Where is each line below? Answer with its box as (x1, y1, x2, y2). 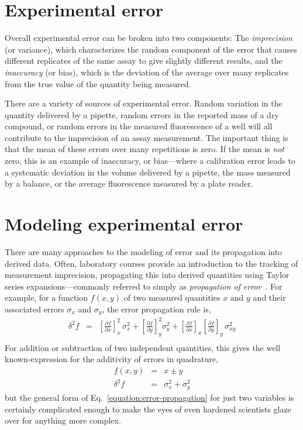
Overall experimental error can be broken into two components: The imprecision (5, 32, 292, 44)
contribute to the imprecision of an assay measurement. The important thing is (5, 131, 288, 143)
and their (253, 291, 286, 304)
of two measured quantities (123, 291, 221, 304)
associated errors (5, 302, 64, 315)
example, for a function (5, 291, 88, 304)
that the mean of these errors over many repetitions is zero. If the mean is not (5, 143, 284, 155)
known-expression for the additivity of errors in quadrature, (5, 353, 218, 365)
